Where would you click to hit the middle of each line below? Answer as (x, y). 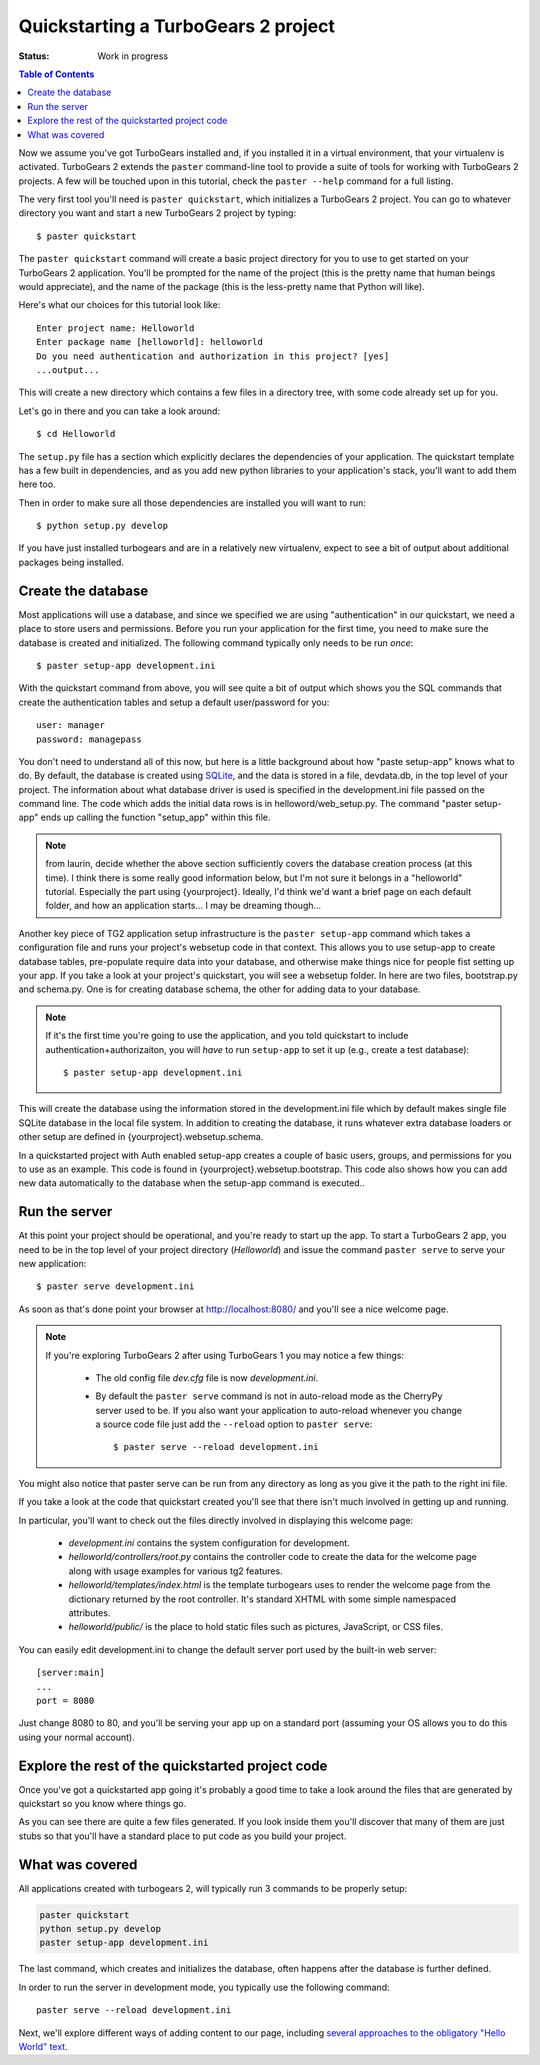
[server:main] (70, 1673)
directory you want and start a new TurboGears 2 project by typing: (157, 213)
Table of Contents (56, 74)
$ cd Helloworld (76, 434)
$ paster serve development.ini (115, 1286)
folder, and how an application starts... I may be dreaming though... (183, 906)
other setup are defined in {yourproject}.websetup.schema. (141, 1137)
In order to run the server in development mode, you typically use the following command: (204, 1987)
